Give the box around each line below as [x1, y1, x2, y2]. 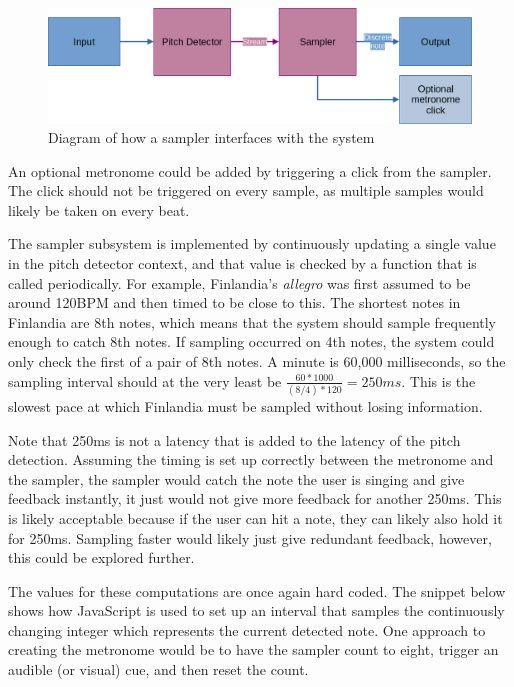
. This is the [401, 370, 476, 391]
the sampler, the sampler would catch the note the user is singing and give [8, 468, 465, 489]
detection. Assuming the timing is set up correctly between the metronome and [8, 449, 494, 470]
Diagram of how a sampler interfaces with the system [48, 127, 375, 148]
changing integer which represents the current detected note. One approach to [8, 619, 486, 640]
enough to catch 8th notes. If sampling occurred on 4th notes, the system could [8, 331, 495, 352]
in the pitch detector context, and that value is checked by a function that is [8, 253, 477, 274]
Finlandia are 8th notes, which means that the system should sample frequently [8, 311, 497, 332]
